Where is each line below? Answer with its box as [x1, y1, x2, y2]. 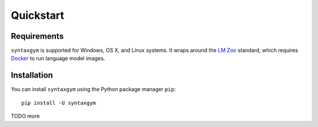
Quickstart [11, 9, 65, 22]
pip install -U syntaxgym [21, 99, 97, 106]
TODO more [11, 112, 40, 120]
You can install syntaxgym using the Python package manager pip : [11, 86, 176, 93]
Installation [11, 71, 53, 81]
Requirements [11, 31, 64, 41]
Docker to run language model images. [11, 55, 105, 62]
